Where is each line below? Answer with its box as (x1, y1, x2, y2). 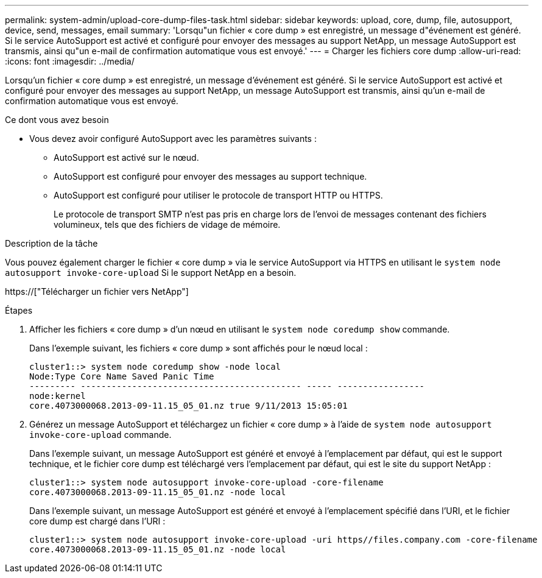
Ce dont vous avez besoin (5, 115, 109, 125)
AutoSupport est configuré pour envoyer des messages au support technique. (54, 171, 367, 182)
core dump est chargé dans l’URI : (29, 516, 166, 526)
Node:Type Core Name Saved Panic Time (29, 372, 214, 381)
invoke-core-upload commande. (29, 429, 172, 440)
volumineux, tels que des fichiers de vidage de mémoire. (54, 219, 281, 230)
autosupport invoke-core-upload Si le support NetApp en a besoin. (5, 267, 297, 278)
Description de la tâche (5, 238, 98, 248)
